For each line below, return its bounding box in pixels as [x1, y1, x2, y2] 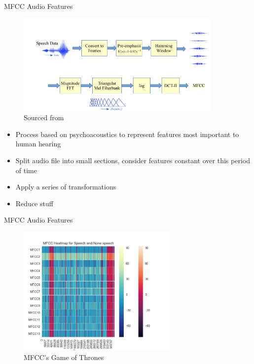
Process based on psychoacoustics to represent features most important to [15, 129, 239, 139]
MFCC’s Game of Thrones [24, 352, 104, 362]
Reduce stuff [15, 198, 53, 208]
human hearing [15, 138, 61, 149]
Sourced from [24, 112, 64, 123]
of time [15, 165, 37, 175]
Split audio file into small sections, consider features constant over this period [15, 155, 250, 165]
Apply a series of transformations [15, 182, 116, 192]
